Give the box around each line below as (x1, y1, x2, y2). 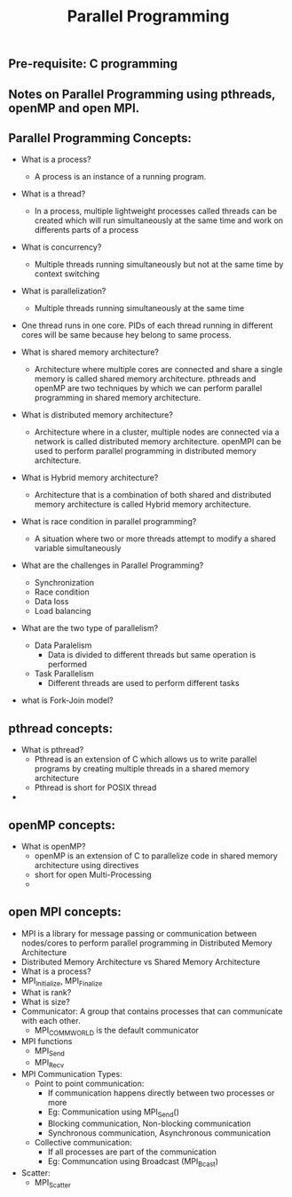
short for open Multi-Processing (34, 869, 152, 881)
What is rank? (20, 986, 72, 997)
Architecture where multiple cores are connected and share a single (34, 364, 283, 375)
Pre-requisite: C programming (8, 56, 178, 72)
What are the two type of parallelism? (20, 623, 159, 634)
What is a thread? (20, 188, 86, 199)
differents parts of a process (34, 225, 139, 235)
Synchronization (34, 578, 95, 588)
